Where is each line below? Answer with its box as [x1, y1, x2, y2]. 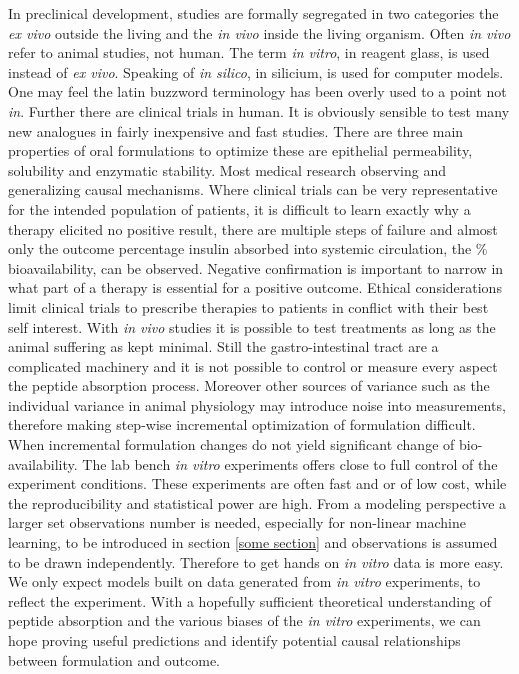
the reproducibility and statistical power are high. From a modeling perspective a [8, 492, 507, 513]
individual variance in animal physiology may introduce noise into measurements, [8, 394, 506, 415]
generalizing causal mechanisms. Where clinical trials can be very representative [8, 179, 498, 200]
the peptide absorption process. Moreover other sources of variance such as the [8, 375, 490, 396]
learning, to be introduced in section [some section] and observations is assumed [8, 532, 498, 553]
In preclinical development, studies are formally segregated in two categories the [8, 3, 499, 23]
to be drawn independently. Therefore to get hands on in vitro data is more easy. [8, 551, 504, 572]
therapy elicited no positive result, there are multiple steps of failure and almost [8, 218, 498, 239]
